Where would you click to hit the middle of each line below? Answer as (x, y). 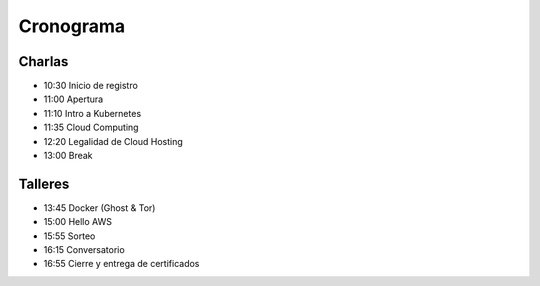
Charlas (43, 61)
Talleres (44, 183)
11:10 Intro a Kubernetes (92, 113)
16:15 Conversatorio (84, 250)
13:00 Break (68, 156)
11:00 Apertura (73, 99)
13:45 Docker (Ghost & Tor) (99, 207)
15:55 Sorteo (69, 236)
